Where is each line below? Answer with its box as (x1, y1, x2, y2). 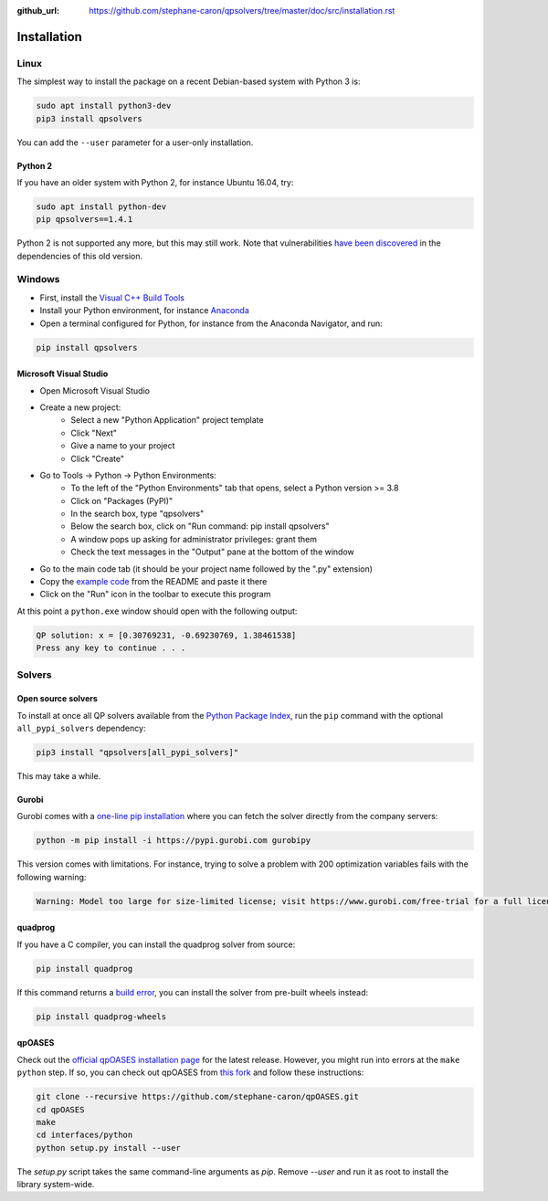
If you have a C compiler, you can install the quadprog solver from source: (16, 939, 296, 950)
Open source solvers (16, 693, 98, 704)
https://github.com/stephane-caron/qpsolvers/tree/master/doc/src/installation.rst (89, 5, 395, 16)
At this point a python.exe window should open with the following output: (16, 606, 298, 616)
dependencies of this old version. (16, 250, 143, 261)
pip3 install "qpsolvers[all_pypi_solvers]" (36, 747, 239, 758)
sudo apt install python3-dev (36, 100, 172, 111)
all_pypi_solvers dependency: (16, 722, 146, 734)
